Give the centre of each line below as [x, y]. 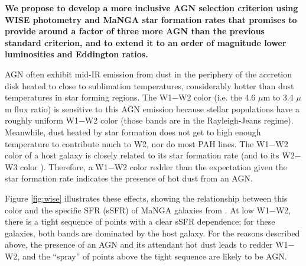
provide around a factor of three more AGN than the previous [135, 31]
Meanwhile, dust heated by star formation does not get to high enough [133, 132]
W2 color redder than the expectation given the [201, 166]
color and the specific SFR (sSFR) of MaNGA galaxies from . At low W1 [137, 210]
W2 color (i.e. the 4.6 [217, 97]
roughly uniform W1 [42, 120]
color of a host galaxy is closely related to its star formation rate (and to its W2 [150, 155]
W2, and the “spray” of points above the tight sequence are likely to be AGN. [146, 256]
